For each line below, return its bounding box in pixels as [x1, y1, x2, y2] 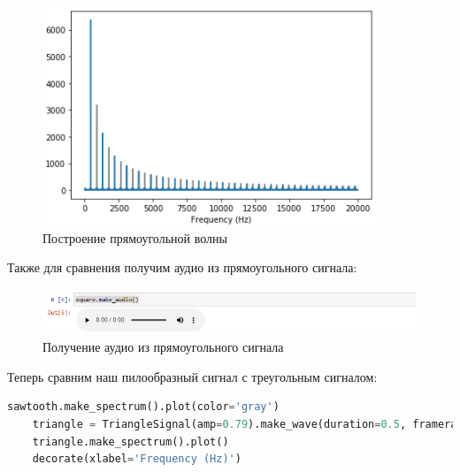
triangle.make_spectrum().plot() [32, 435, 229, 448]
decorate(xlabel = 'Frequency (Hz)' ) [32, 453, 241, 466]
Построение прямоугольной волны [42, 228, 227, 247]
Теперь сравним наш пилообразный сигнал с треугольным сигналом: [7, 367, 378, 385]
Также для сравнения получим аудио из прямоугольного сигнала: [7, 258, 357, 277]
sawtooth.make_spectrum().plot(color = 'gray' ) [7, 400, 280, 414]
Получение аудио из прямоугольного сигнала [42, 338, 284, 356]
